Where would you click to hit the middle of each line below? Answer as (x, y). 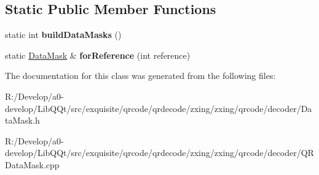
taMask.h (22, 120)
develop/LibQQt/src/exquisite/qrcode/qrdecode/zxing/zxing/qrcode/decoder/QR (159, 153)
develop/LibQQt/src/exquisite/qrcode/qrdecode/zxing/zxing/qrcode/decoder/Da (159, 108)
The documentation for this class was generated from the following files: (140, 76)
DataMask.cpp (32, 164)
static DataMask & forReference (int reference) (98, 55)
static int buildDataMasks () (63, 35)
